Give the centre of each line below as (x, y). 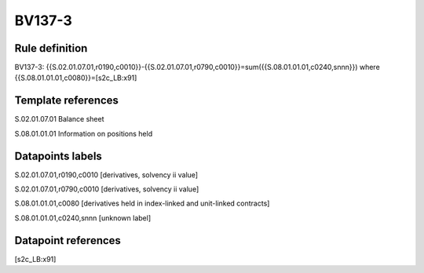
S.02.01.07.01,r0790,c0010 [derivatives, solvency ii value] (107, 189)
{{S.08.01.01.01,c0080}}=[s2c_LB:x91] (76, 78)
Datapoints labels (58, 156)
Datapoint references (68, 240)
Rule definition (51, 48)
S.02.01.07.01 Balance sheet (59, 119)
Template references (67, 101)
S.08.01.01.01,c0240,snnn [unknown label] (83, 218)
